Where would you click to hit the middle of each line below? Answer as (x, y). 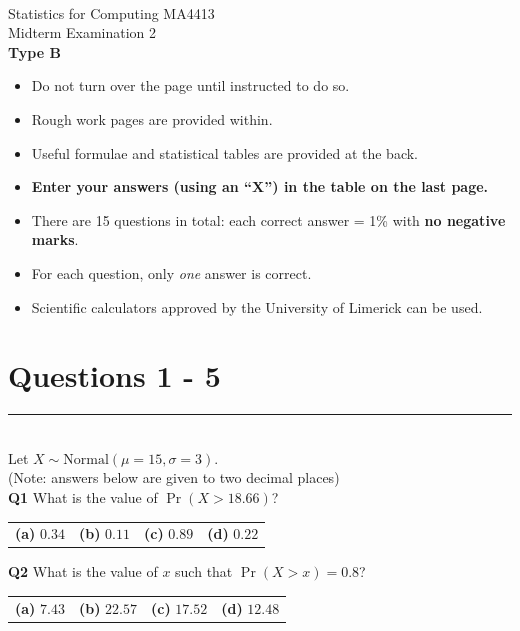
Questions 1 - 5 (114, 375)
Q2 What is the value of (83, 571)
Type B (34, 51)
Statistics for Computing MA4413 (111, 12)
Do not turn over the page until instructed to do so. (190, 85)
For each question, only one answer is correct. (171, 272)
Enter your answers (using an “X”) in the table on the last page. (260, 186)
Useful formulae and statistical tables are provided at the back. (224, 152)
